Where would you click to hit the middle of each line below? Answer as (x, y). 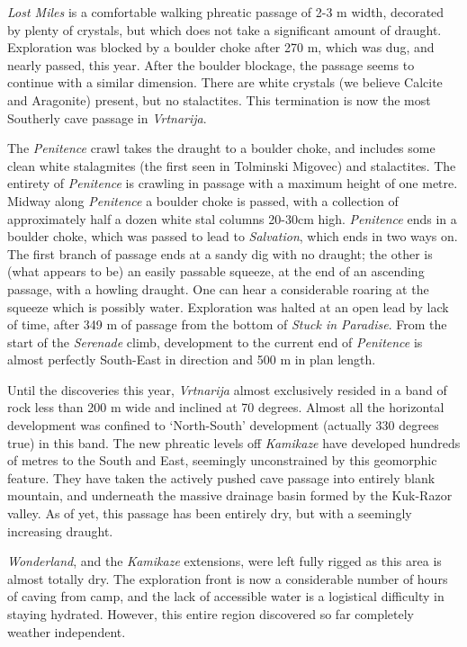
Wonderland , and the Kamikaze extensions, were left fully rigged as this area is (225, 561)
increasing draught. (60, 530)
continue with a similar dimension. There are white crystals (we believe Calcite (225, 82)
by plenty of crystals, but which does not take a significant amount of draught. (225, 29)
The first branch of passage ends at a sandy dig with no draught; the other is (220, 253)
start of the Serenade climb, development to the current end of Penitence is (215, 341)
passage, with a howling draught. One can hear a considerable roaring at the (218, 288)
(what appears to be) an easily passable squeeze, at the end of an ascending (216, 271)
